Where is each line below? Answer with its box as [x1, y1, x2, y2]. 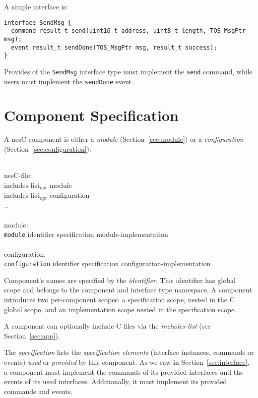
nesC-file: [4, 170, 32, 180]
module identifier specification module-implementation [4, 229, 168, 239]
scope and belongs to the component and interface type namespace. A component [4, 284, 252, 295]
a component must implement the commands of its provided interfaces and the [4, 366, 244, 377]
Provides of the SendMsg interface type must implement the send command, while [4, 66, 253, 76]
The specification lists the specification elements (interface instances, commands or [4, 347, 254, 357]
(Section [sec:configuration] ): [4, 143, 91, 154]
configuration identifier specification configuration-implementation [4, 258, 211, 269]
